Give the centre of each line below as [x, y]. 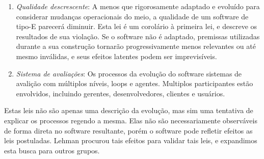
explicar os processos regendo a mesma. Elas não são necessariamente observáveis [131, 120]
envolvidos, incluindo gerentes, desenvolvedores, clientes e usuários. [121, 93]
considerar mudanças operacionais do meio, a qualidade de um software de [132, 16]
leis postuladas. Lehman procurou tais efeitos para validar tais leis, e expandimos [131, 140]
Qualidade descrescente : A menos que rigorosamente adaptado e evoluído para [138, 6]
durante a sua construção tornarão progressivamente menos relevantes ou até [136, 46]
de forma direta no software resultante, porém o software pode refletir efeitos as [128, 130]
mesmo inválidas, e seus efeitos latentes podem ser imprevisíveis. [116, 56]
